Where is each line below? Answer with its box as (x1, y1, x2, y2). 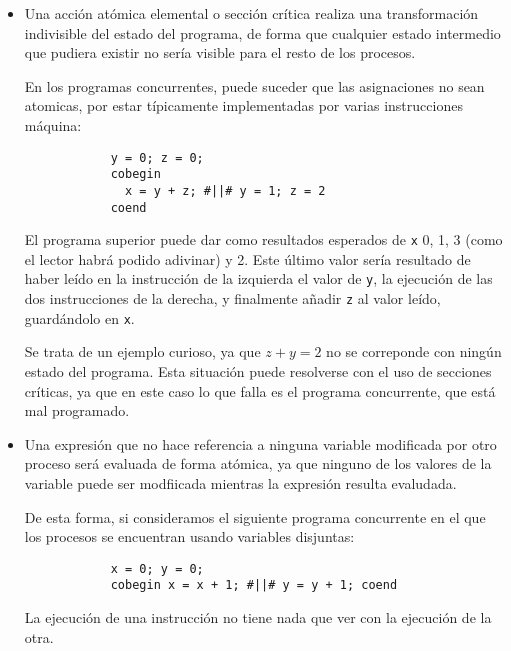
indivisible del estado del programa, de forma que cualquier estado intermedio (24, 22, 501, 43)
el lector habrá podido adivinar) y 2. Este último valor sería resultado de (24, 248, 471, 269)
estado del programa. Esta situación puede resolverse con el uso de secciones (24, 361, 492, 381)
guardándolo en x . (24, 307, 135, 328)
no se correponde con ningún (326, 341, 502, 362)
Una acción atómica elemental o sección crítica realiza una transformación (24, 3, 479, 23)
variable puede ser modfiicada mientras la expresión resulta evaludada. (24, 472, 457, 493)
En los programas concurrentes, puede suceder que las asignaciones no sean (24, 75, 485, 96)
